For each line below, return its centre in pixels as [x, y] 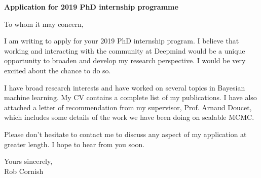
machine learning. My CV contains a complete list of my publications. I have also [130, 97]
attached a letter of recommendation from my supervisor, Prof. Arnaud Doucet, [128, 107]
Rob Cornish [24, 171]
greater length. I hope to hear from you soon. [74, 144]
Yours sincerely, [28, 161]
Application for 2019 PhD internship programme [91, 7]
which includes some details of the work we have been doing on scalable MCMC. [129, 117]
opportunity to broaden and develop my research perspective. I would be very [125, 60]
